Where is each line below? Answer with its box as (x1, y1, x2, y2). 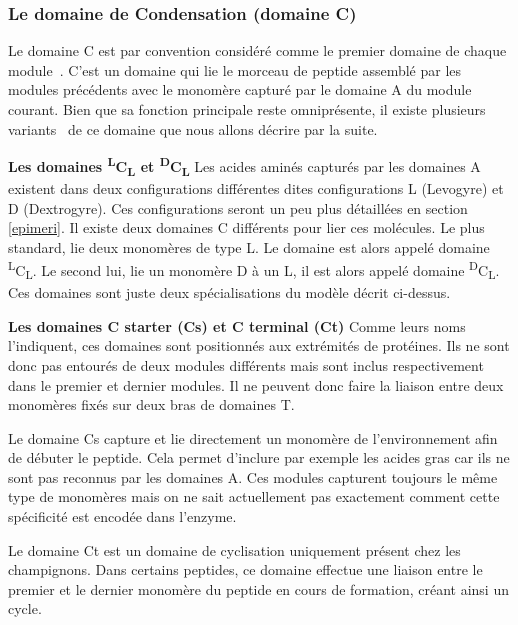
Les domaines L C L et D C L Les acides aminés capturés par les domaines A (8, 153, 481, 179)
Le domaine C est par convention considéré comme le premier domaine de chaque (8, 40, 507, 61)
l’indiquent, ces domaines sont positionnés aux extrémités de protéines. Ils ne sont (8, 335, 510, 356)
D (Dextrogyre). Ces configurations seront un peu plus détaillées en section (8, 197, 468, 218)
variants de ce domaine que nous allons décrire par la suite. (8, 118, 378, 139)
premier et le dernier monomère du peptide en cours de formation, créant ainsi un (8, 578, 509, 599)
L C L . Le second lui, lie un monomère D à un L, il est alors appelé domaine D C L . (8, 257, 500, 283)
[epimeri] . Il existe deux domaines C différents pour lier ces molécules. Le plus (8, 217, 485, 238)
